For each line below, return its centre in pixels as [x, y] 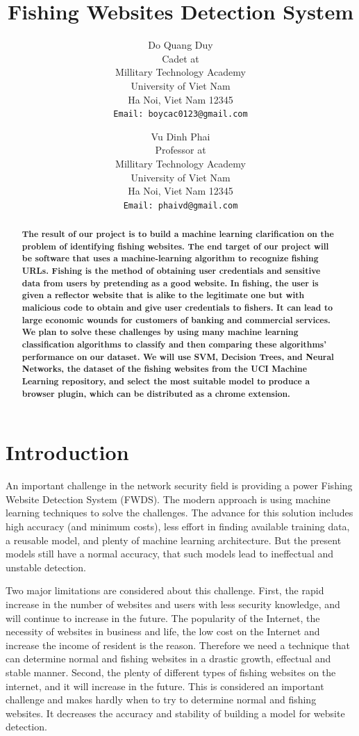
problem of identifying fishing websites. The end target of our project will [175, 246]
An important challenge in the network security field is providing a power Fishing [179, 485]
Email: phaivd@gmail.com [181, 205]
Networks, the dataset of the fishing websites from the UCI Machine [164, 369]
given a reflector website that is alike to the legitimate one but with [163, 295]
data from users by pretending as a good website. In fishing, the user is [170, 283]
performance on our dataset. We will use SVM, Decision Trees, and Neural [178, 357]
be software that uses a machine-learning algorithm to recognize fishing [170, 259]
